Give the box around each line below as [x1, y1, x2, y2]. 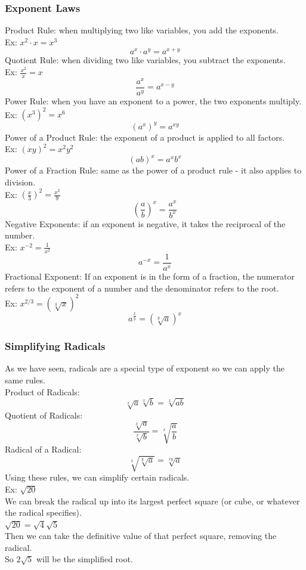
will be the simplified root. [36, 553, 133, 565]
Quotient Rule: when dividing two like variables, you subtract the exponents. [5, 54, 286, 66]
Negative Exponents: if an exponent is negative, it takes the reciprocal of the [5, 217, 286, 230]
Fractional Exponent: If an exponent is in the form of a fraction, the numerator [5, 269, 295, 282]
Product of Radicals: [5, 385, 80, 398]
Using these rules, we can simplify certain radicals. [5, 471, 190, 484]
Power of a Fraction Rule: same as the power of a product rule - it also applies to [5, 164, 302, 176]
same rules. [5, 373, 45, 386]
